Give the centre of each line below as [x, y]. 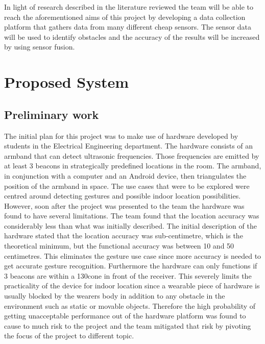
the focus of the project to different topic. [69, 336]
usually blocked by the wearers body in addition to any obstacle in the [115, 296]
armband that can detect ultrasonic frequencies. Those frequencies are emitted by [132, 155]
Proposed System [67, 82]
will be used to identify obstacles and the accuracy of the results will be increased [132, 36]
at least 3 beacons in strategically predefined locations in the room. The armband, [133, 166]
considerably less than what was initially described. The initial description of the [130, 225]
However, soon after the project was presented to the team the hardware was [124, 205]
